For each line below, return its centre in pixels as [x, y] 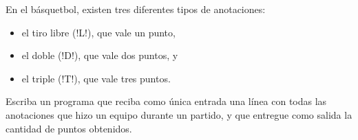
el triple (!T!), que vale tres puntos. [96, 78]
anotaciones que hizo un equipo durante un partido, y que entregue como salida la [179, 114]
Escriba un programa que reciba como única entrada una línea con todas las [166, 101]
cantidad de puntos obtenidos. [69, 128]
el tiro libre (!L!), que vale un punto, [98, 32]
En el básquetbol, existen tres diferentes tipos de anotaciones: [136, 9]
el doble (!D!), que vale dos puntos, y [100, 55]
